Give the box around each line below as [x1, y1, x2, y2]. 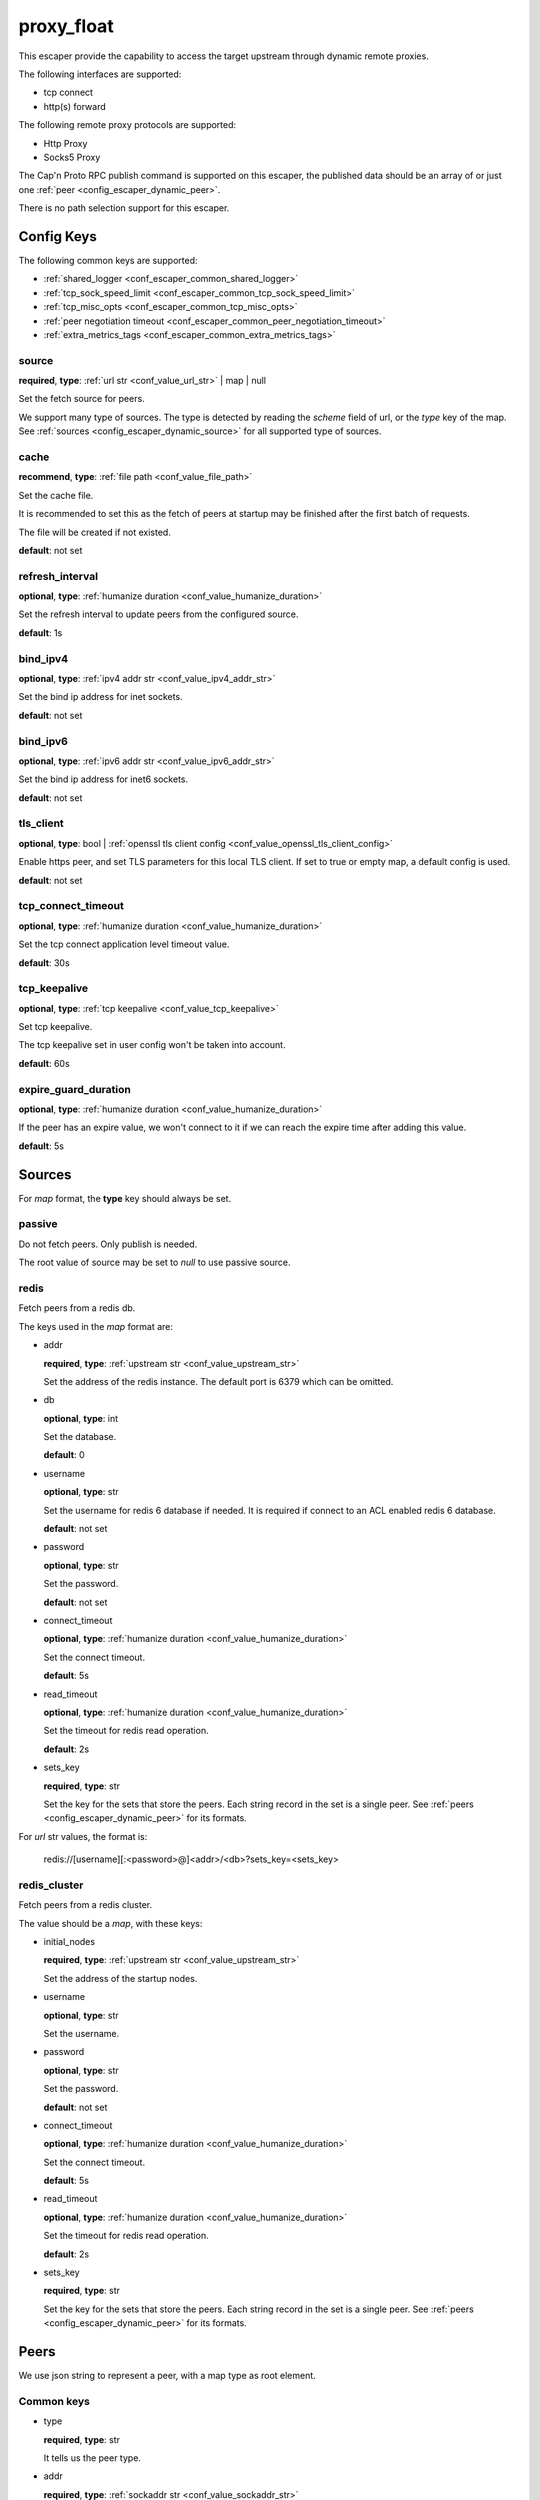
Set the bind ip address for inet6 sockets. [18, 773, 189, 785]
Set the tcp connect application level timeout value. [18, 938, 230, 950]
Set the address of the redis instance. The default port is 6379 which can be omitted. [43, 1375, 394, 1387]
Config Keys [18, 228, 97, 245]
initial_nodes [43, 1936, 95, 1947]
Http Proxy [43, 137, 88, 149]
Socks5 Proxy [43, 151, 101, 163]
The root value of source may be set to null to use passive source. [18, 1256, 291, 1269]
